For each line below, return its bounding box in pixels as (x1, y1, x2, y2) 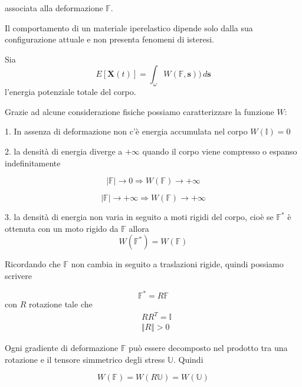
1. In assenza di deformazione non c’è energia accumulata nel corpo (5, 125, 248, 137)
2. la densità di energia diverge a (5, 145, 123, 157)
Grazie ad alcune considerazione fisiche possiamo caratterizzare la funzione (5, 105, 274, 117)
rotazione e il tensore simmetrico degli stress (5, 353, 165, 365)
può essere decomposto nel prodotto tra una (129, 342, 288, 354)
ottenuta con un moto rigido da (5, 222, 119, 234)
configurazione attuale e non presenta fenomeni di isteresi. (5, 33, 215, 45)
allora (129, 222, 149, 234)
